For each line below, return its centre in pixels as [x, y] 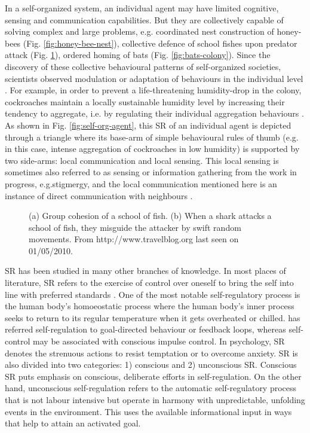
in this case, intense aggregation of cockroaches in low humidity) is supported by [152, 149]
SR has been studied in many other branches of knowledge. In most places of [145, 271]
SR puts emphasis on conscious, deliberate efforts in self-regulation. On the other [153, 376]
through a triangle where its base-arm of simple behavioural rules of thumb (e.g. [152, 137]
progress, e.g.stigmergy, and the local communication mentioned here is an [141, 183]
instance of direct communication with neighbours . [99, 195]
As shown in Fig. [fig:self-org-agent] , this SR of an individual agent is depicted [148, 125]
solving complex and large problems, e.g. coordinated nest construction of [139, 31]
